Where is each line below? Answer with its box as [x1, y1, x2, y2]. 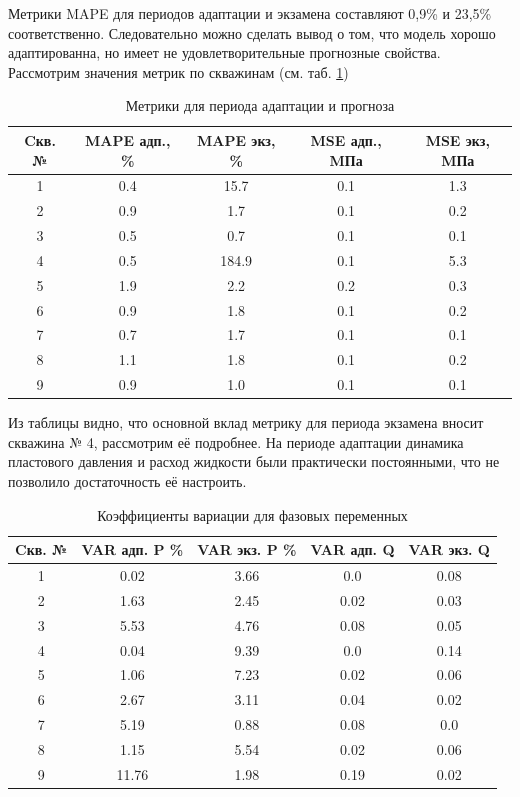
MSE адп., [310, 129, 382, 150]
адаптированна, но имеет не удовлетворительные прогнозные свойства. [8, 42, 441, 63]
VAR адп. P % [81, 539, 184, 560]
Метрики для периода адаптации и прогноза [125, 95, 395, 116]
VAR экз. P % [197, 539, 297, 560]
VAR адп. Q [310, 539, 395, 560]
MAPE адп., [85, 129, 171, 150]
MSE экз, [425, 129, 490, 150]
